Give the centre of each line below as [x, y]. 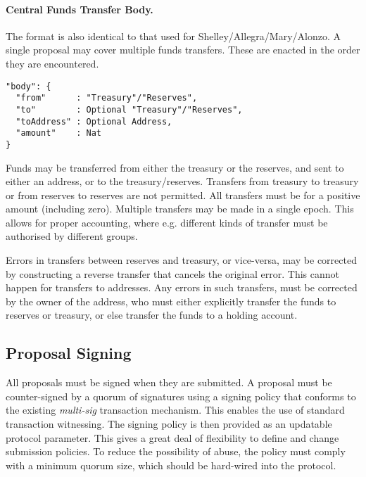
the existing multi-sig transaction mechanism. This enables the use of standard [175, 410]
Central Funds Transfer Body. [80, 9]
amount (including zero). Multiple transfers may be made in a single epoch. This [180, 209]
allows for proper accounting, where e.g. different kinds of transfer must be [167, 222]
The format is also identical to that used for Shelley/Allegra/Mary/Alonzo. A [173, 36]
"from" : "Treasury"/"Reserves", [107, 98]
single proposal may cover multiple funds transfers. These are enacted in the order [183, 50]
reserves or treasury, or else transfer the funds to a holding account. [152, 315]
